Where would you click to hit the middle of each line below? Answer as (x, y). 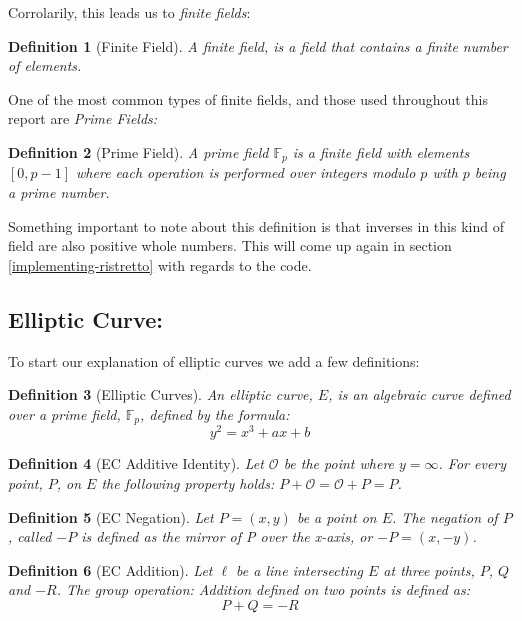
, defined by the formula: (215, 413)
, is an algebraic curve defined (419, 394)
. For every (472, 463)
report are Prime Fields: (83, 118)
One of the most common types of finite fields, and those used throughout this (248, 98)
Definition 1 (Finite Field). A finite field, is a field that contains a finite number (258, 45)
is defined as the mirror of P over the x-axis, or (227, 536)
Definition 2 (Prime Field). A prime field (138, 151)
